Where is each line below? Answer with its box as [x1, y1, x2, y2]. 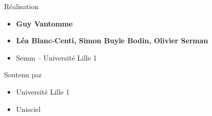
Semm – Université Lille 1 [16, 52, 97, 63]
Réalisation [4, 1, 39, 11]
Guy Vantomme [16, 18, 73, 28]
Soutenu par [4, 69, 42, 80]
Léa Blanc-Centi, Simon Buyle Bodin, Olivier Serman [16, 35, 208, 46]
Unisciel [16, 103, 41, 114]
